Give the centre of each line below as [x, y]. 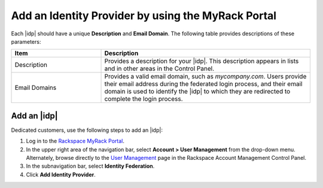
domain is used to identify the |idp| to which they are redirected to [197, 92]
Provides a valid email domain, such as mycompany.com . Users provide [205, 77]
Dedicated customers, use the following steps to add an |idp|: [87, 130]
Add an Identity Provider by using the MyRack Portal [144, 16]
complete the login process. [144, 99]
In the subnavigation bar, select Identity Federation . [90, 166]
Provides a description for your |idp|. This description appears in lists [202, 61]
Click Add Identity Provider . [61, 174]
